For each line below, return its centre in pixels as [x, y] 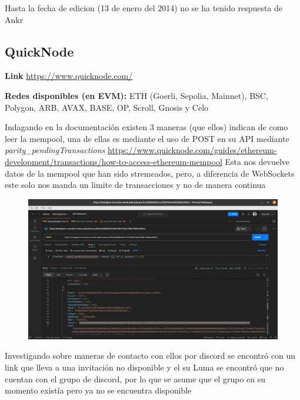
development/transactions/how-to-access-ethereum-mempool [114, 161]
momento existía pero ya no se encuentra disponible [98, 390]
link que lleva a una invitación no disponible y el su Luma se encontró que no [144, 367]
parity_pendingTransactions [55, 150]
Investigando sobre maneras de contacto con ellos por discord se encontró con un [150, 356]
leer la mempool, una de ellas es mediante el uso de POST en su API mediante [147, 138]
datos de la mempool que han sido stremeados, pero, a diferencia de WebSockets [150, 173]
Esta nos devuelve [257, 161]
